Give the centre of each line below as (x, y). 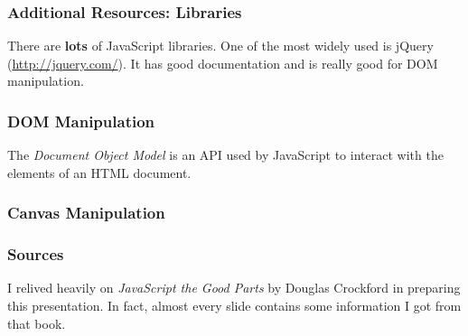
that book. (37, 323)
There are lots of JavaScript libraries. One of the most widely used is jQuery (220, 46)
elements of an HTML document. (99, 172)
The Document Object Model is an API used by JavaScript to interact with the (225, 155)
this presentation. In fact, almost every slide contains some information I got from (234, 306)
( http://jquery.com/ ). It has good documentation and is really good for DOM (223, 63)
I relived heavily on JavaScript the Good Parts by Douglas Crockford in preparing (234, 288)
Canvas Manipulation (86, 213)
